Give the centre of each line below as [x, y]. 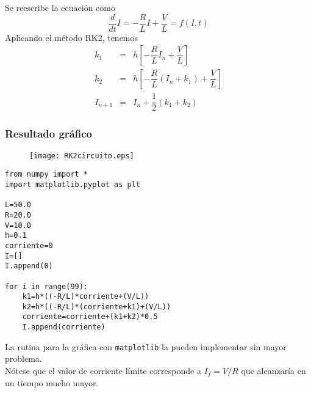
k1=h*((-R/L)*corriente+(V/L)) [86, 297]
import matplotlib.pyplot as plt [73, 184]
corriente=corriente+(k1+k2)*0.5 [90, 317]
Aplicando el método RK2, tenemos [72, 37]
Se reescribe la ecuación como [60, 7]
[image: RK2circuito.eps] [82, 156]
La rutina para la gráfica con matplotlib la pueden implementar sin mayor [146, 346]
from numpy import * [47, 174]
